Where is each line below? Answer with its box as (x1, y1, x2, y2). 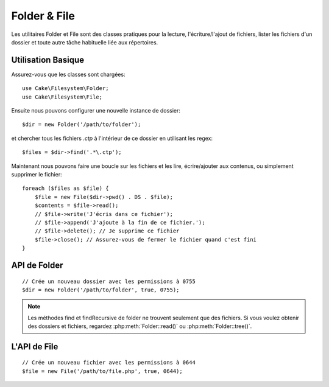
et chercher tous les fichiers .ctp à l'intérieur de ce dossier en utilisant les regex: (11, 134, 213, 142)
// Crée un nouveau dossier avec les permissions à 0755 (22, 277, 196, 285)
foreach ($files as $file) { (22, 185, 109, 192)
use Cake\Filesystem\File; (22, 93, 103, 100)
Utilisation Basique (11, 55, 85, 65)
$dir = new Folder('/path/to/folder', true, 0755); (22, 286, 180, 293)
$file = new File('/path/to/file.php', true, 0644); (22, 368, 183, 374)
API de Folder (11, 260, 63, 270)
